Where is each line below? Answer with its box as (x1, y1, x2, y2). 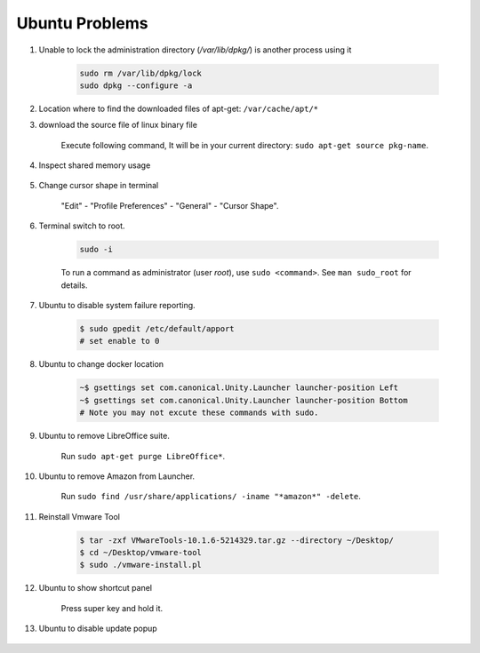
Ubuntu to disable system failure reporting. (38, 300, 196, 310)
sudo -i (79, 244, 113, 255)
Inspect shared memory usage (38, 160, 151, 171)
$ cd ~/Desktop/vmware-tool (79, 547, 202, 558)
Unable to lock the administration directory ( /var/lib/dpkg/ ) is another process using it (38, 44, 352, 55)
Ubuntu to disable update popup (38, 623, 157, 634)
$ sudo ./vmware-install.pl (79, 560, 202, 570)
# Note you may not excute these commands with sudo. (79, 408, 319, 418)
